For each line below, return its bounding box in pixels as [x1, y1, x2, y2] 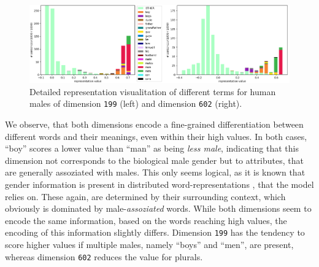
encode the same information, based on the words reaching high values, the [5, 214, 287, 226]
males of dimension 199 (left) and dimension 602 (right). [29, 97, 242, 110]
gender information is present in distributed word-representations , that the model [5, 178, 314, 191]
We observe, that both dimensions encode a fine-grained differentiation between [5, 118, 304, 131]
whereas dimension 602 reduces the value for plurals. [5, 250, 203, 263]
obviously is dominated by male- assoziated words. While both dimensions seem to [5, 202, 312, 215]
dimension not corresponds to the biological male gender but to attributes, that [5, 153, 304, 166]
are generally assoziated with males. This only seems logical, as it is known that [5, 166, 306, 179]
